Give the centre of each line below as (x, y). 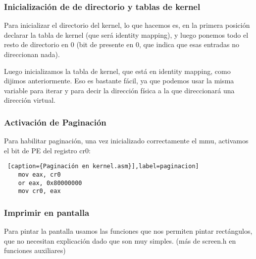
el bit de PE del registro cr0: (47, 150)
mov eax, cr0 (39, 175)
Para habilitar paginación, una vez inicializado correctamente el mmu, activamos (126, 141)
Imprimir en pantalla (47, 212)
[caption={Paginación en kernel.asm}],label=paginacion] (103, 166)
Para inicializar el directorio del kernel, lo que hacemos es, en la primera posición (127, 25)
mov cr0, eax (39, 191)
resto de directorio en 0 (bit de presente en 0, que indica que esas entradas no (122, 44)
